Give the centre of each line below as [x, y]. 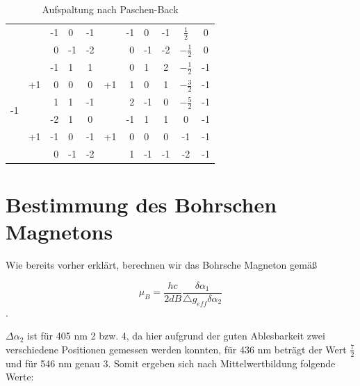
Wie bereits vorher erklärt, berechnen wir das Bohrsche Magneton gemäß [161, 265]
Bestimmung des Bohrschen [141, 204]
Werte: [20, 377]
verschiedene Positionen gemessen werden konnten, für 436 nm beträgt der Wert [176, 349]
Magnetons [59, 232]
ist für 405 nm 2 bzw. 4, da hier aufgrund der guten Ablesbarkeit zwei [176, 336]
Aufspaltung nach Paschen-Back [110, 9]
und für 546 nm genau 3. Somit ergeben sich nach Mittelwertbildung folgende [171, 363]
